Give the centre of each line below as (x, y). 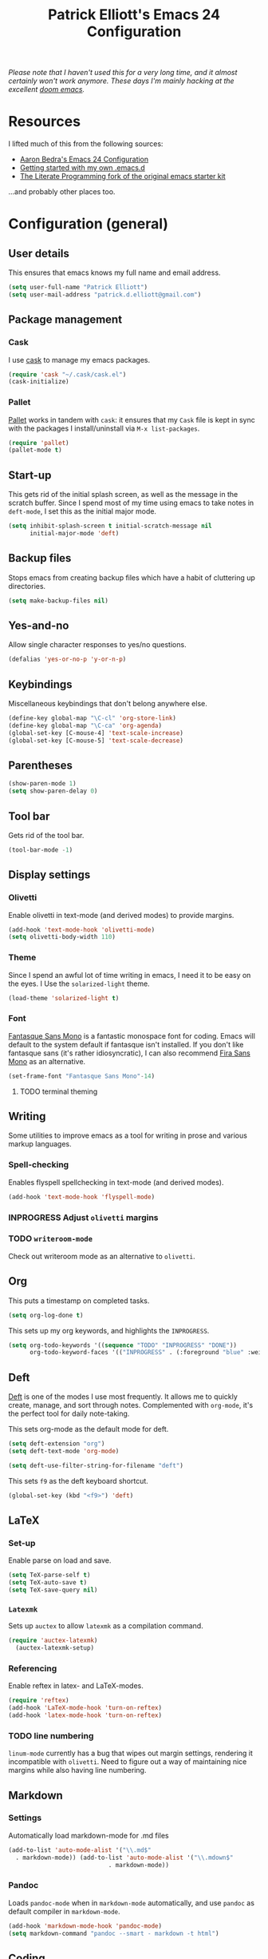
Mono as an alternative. (47, 1061)
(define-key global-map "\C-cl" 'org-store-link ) (93, 718)
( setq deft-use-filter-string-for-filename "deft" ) (96, 1465)
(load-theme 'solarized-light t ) (64, 998)
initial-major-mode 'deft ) (74, 534)
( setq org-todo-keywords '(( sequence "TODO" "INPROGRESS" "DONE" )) (123, 1345)
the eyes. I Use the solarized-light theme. (79, 983)
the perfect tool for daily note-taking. (69, 1414)
